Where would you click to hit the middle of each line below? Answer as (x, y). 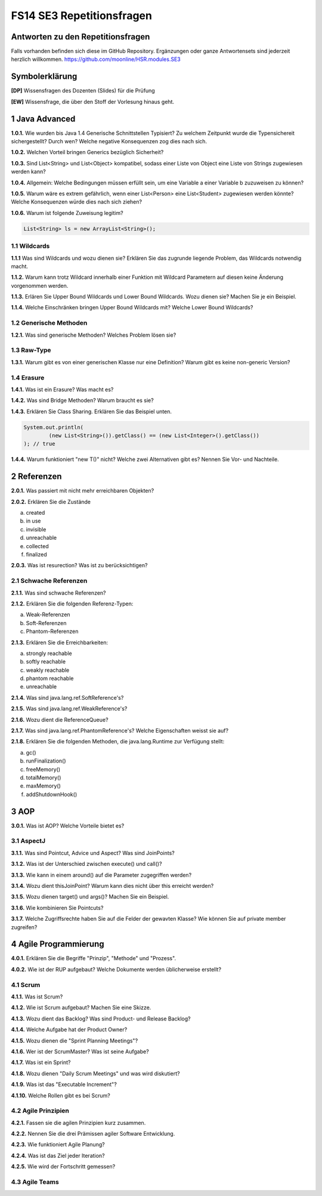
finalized (36, 555)
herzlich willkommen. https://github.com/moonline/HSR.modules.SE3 (96, 59)
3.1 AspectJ (28, 841)
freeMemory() (43, 769)
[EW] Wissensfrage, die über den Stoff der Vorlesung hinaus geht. (92, 102)
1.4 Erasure (28, 377)
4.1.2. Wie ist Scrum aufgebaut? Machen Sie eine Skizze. (81, 1008)
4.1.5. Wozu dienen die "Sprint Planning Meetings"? (75, 1040)
